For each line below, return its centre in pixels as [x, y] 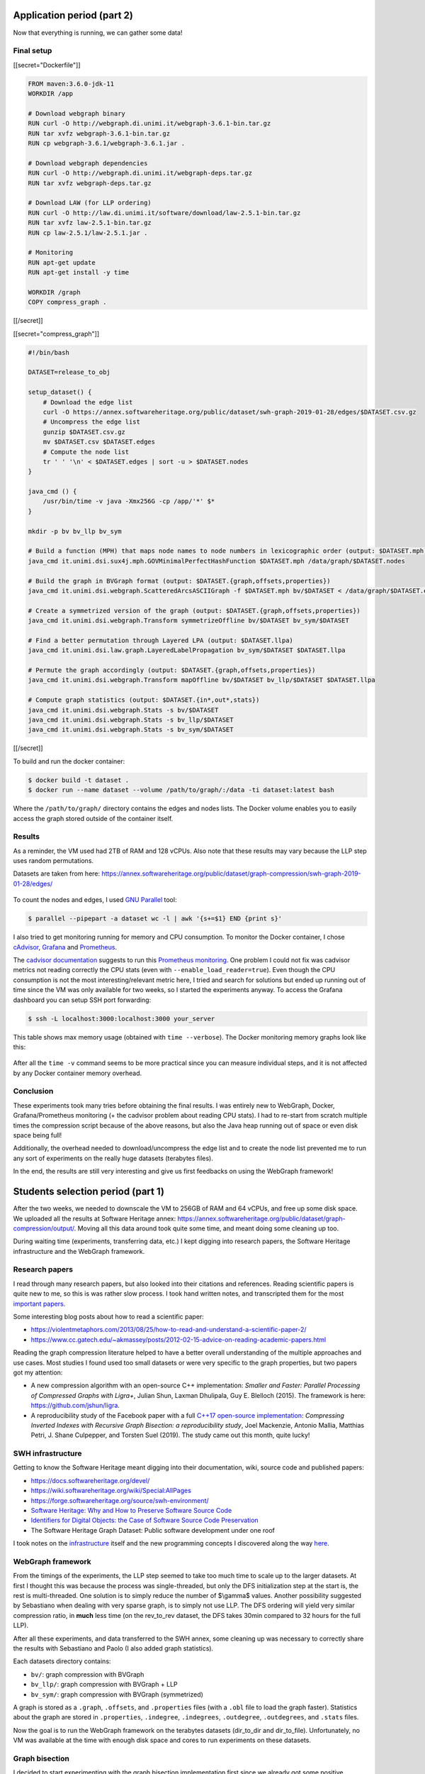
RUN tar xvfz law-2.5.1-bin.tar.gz [90, 223]
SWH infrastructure [47, 1453]
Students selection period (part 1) [89, 1192]
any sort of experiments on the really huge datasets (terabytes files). [113, 1158]
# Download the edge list [88, 402]
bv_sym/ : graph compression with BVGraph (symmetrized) [117, 1694]
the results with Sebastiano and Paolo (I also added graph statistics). [113, 1648]
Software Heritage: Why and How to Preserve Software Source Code [131, 1510]
